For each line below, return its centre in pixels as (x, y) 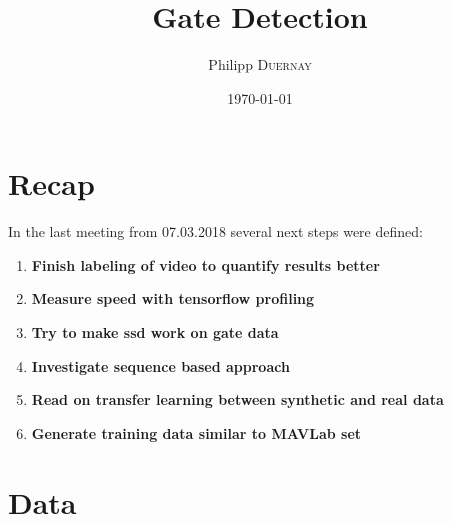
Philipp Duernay (260, 64)
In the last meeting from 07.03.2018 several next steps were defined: (215, 231)
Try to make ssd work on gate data (155, 332)
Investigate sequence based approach (160, 365)
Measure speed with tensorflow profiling (173, 298)
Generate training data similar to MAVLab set (196, 432)
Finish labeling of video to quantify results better (205, 264)
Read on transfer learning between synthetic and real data (237, 399)
